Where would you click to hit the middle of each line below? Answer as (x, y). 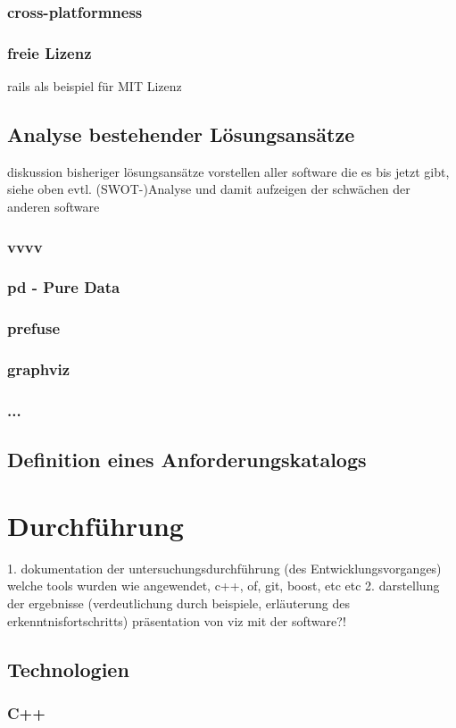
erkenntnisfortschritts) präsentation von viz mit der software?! (177, 620)
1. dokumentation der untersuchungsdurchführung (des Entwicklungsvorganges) (224, 568)
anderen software (54, 207)
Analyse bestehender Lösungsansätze (181, 134)
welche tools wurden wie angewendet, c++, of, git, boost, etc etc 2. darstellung (224, 586)
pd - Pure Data (64, 287)
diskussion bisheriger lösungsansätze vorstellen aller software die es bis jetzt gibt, (228, 171)
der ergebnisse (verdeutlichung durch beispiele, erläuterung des (179, 602)
